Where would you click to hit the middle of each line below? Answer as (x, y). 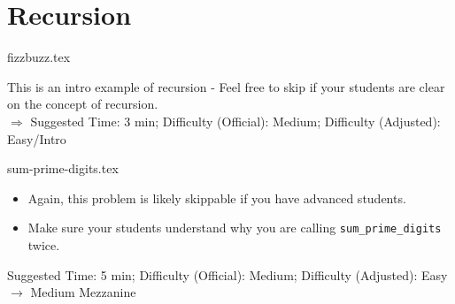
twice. (44, 244)
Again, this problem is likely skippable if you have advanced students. (217, 198)
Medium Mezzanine (83, 292)
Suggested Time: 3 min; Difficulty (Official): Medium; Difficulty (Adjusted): (235, 121)
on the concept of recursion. (83, 104)
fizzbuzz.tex (39, 57)
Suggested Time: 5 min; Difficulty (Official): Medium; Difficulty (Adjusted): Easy (227, 274)
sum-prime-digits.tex (63, 168)
